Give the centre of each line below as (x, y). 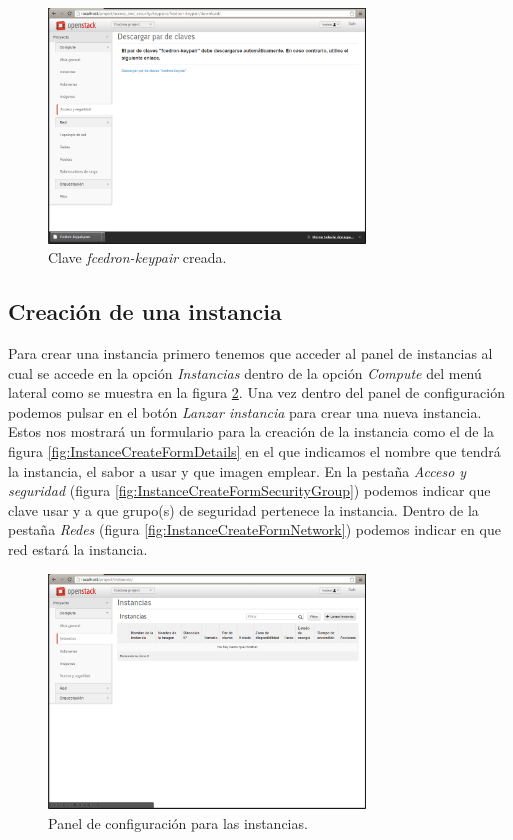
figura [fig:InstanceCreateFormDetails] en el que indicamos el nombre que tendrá (254, 451)
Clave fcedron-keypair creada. (137, 257)
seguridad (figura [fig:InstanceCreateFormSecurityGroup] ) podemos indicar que (249, 490)
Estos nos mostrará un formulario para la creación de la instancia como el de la (251, 431)
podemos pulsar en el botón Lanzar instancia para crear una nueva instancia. (245, 411)
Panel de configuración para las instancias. (178, 822)
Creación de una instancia (145, 311)
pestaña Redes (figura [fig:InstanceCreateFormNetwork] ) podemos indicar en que (254, 529)
